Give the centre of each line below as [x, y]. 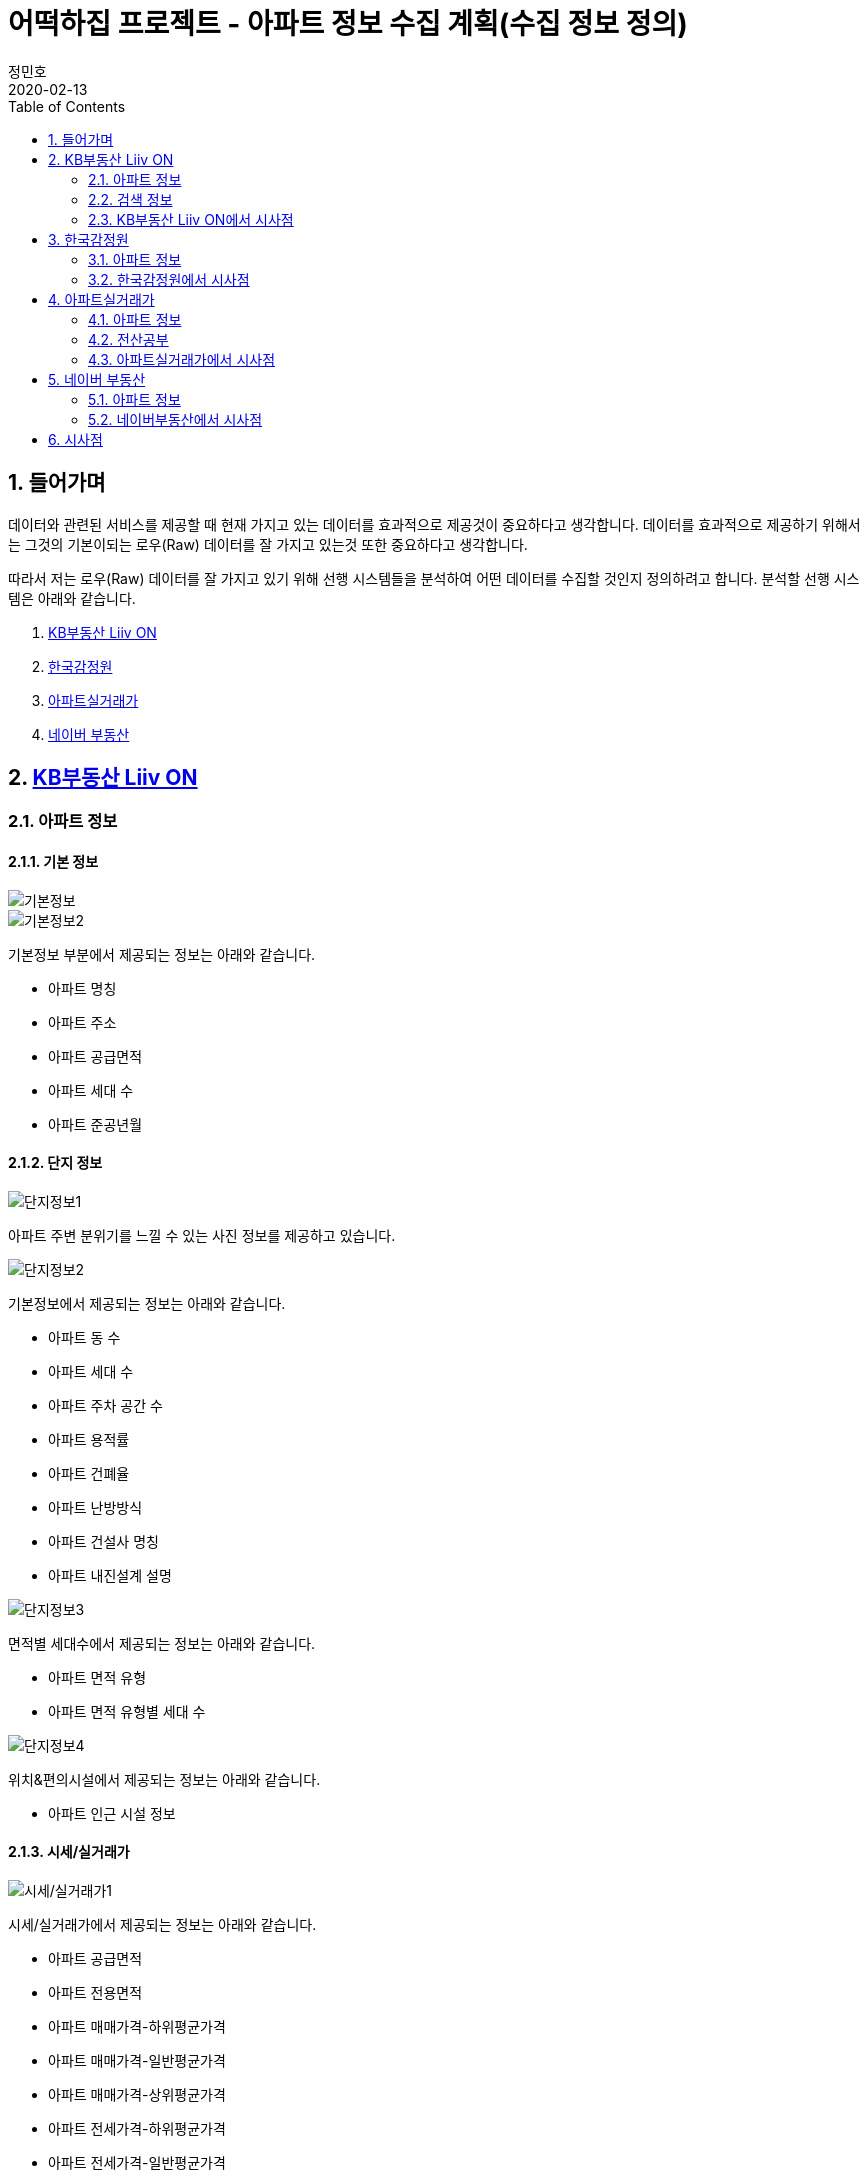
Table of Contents [67, 106]
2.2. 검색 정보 [130, 199]
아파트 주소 [82, 1022]
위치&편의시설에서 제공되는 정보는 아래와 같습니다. [164, 1779]
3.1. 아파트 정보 [135, 259]
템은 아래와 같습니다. [72, 598]
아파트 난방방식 [95, 1507]
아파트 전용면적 [95, 1993]
